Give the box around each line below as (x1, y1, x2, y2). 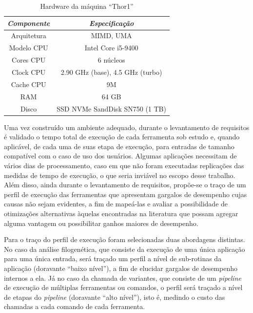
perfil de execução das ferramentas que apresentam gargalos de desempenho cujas (4, 189, 247, 199)
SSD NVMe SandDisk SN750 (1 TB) (57, 103, 166, 113)
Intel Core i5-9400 (84, 43, 138, 53)
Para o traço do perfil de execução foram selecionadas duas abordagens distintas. (4, 234, 245, 245)
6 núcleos (97, 55, 125, 65)
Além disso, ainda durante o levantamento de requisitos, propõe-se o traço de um (4, 179, 246, 190)
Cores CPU (12, 55, 46, 65)
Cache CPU (11, 79, 46, 89)
